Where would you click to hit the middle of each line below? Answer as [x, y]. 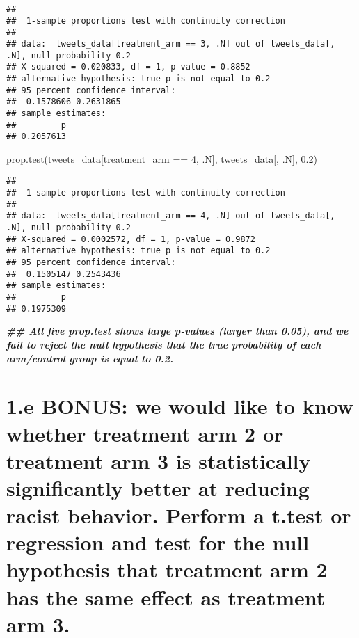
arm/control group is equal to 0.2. [90, 358]
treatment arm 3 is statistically [159, 460]
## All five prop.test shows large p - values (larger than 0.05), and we [177, 331]
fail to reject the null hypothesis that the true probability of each [164, 344]
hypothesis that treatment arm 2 [167, 569]
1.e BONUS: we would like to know [180, 406]
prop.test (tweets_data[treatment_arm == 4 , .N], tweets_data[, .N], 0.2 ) [162, 158]
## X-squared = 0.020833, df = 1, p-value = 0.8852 [128, 67]
